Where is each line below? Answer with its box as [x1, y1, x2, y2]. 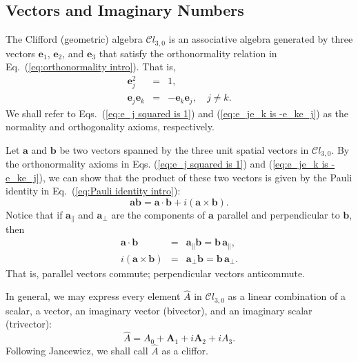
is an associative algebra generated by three [168, 32, 353, 46]
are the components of [111, 208, 206, 222]
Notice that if [6, 208, 63, 222]
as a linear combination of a [228, 289, 346, 303]
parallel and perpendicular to [217, 208, 340, 222]
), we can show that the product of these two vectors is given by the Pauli [39, 170, 352, 184]
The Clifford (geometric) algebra [6, 32, 143, 46]
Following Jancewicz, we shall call [6, 343, 148, 357]
